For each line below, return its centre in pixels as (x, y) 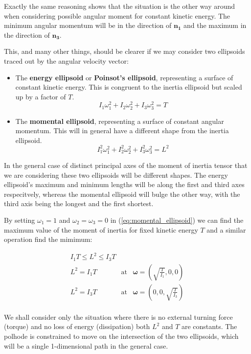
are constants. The (209, 326)
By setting (20, 220)
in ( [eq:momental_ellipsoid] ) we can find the (177, 220)
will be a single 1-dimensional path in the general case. (86, 345)
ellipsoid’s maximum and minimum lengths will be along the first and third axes (124, 184)
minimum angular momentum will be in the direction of (88, 25)
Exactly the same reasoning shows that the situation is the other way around (120, 6)
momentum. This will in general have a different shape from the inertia (122, 130)
